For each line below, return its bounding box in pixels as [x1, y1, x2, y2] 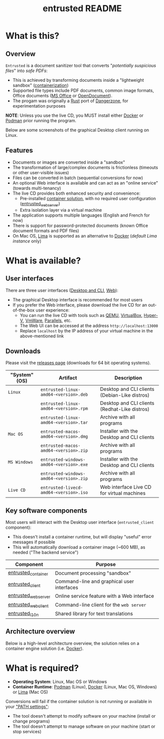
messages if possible [12, 539, 55, 545]
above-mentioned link [19, 333, 64, 339]
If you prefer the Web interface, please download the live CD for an [12, 302, 147, 308]
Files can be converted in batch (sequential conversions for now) [12, 175, 143, 181]
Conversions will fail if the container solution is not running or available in [5, 698, 152, 704]
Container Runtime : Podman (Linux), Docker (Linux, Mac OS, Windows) [12, 684, 157, 689]
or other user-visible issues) [12, 169, 70, 175]
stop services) [12, 728, 42, 734]
